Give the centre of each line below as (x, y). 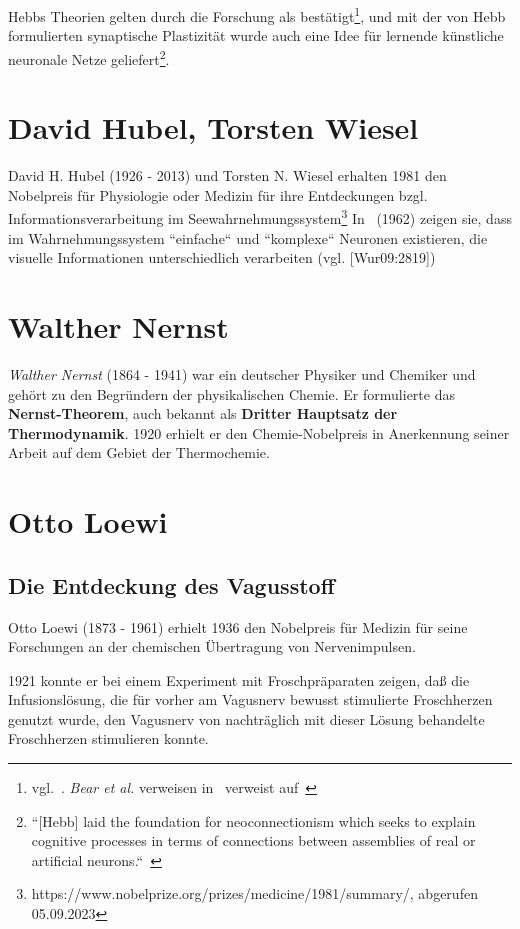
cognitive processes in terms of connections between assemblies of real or (253, 840)
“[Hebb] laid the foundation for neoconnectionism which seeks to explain (253, 820)
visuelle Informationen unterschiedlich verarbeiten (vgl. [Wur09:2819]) (222, 257)
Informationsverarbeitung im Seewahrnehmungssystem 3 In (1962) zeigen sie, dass (260, 217)
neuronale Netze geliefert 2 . (89, 57)
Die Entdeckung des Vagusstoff (171, 584)
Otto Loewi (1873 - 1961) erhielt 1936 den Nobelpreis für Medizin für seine (238, 626)
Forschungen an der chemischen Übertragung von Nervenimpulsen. (212, 646)
